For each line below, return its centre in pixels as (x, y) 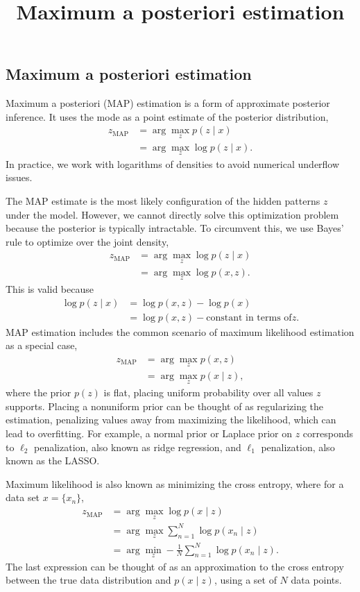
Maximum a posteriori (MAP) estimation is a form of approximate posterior (168, 103)
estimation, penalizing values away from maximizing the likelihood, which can (171, 420)
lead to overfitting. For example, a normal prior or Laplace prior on (149, 433)
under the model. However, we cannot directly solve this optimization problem (172, 214)
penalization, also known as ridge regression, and (138, 447)
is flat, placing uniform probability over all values (208, 392)
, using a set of (245, 580)
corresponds (328, 433)
